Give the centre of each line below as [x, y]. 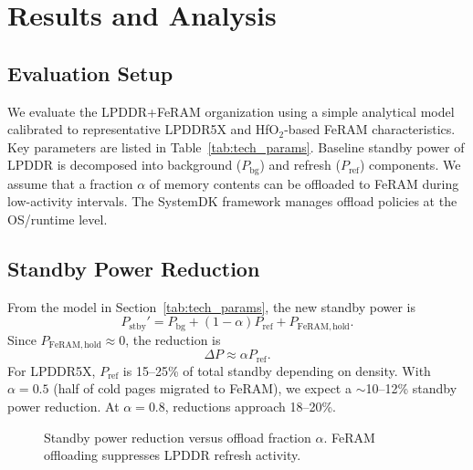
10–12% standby [411, 388]
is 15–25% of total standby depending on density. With [277, 370]
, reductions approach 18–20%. [251, 406]
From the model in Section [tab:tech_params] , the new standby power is [212, 306]
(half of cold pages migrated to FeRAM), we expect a [202, 388]
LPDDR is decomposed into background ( [125, 165]
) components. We [410, 165]
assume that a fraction [70, 183]
